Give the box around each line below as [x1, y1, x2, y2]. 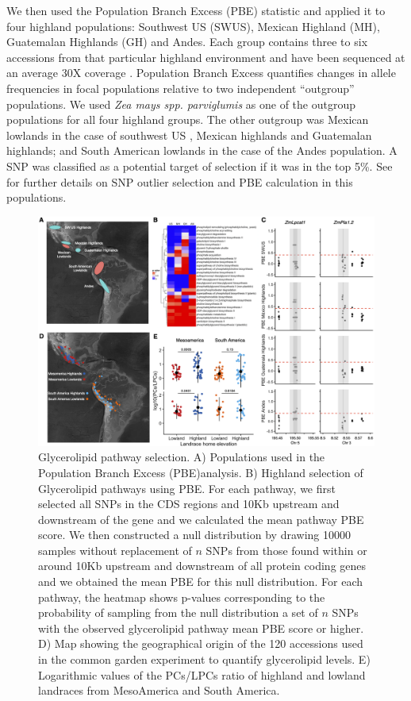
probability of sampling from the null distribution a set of [38, 604, 318, 621]
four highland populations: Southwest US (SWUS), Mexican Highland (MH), [6, 17, 380, 34]
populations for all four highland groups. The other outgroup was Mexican [6, 111, 369, 128]
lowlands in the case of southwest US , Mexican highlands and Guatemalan [6, 126, 372, 143]
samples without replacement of [38, 541, 192, 558]
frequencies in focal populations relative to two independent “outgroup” [6, 79, 355, 96]
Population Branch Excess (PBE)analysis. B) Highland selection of [38, 464, 363, 480]
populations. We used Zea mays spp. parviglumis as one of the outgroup [6, 95, 355, 112]
